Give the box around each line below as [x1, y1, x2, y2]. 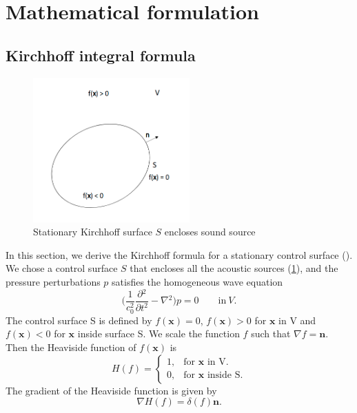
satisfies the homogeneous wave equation [112, 275, 283, 288]
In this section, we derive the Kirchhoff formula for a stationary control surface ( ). [6, 247, 353, 262]
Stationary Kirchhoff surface [33, 224, 152, 239]
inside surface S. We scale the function [77, 326, 240, 341]
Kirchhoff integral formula [6, 44, 196, 65]
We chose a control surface [6, 261, 118, 275]
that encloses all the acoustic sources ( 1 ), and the [130, 261, 338, 275]
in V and [278, 313, 316, 327]
